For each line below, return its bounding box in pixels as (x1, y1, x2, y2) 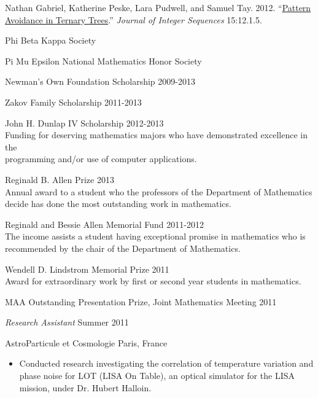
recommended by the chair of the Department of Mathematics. (5, 241, 241, 254)
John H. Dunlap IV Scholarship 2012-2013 (5, 116, 164, 129)
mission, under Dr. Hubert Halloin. (19, 381, 152, 394)
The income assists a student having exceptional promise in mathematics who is (5, 230, 306, 243)
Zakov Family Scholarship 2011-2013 (5, 95, 142, 108)
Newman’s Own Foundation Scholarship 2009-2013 (5, 75, 195, 88)
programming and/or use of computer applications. (5, 152, 197, 165)
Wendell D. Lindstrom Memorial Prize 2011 (5, 262, 169, 275)
